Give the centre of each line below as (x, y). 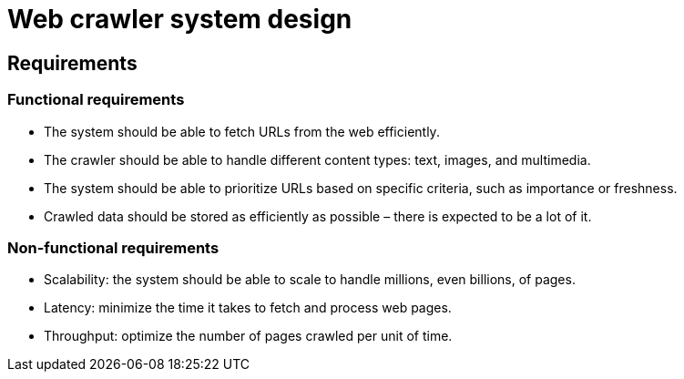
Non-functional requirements (113, 247)
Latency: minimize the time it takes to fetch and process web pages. (248, 308)
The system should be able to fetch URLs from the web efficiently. (242, 131)
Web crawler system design (180, 19)
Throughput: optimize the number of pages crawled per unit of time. (248, 336)
